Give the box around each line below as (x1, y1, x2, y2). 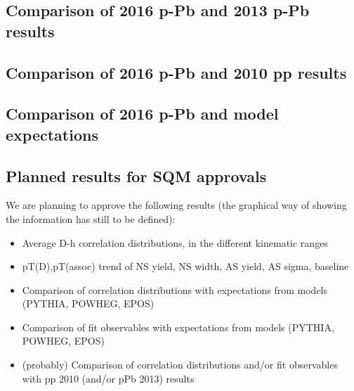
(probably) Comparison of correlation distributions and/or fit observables (22, 357, 338, 372)
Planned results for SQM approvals (6, 165, 267, 186)
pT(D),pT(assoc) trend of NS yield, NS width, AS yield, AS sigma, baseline (22, 259, 349, 274)
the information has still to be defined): (6, 211, 176, 226)
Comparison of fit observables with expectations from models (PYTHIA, (22, 319, 334, 334)
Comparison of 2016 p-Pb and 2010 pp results (6, 61, 347, 83)
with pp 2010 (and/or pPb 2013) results (22, 371, 195, 385)
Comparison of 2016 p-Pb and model (6, 103, 279, 124)
